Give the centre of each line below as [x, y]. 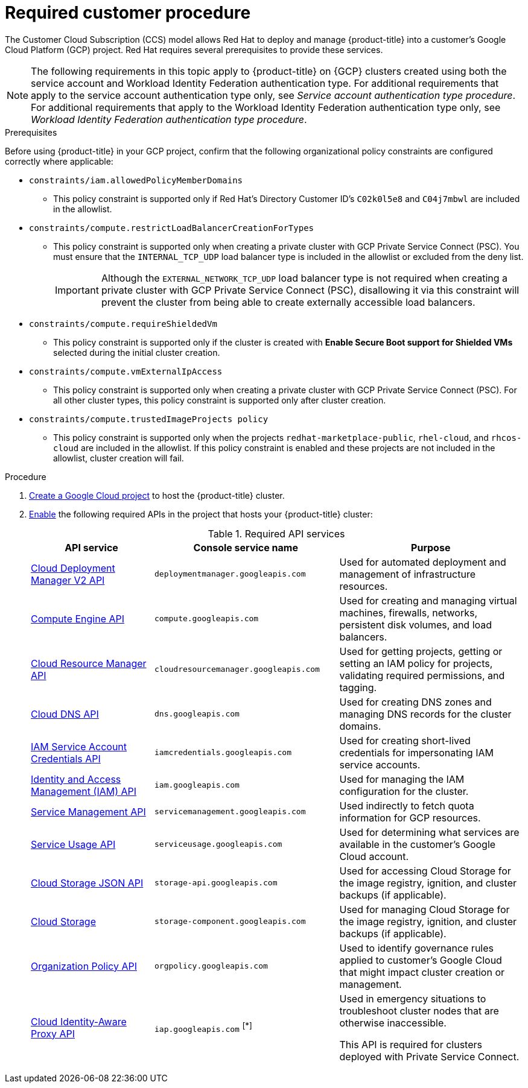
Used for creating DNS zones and [415, 702]
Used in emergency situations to [413, 998]
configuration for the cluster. [404, 791]
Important [77, 290]
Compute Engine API [78, 618]
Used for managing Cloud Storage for [425, 909]
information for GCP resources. [410, 818]
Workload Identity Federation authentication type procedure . [169, 119]
